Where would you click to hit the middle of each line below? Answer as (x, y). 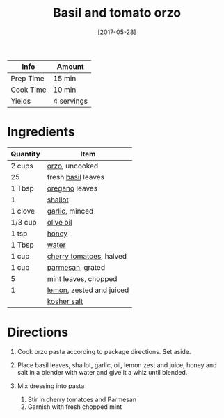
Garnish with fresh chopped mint (75, 407)
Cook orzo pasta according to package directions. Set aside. (104, 351)
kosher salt (65, 301)
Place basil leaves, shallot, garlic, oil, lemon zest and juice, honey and (117, 365)
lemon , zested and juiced (88, 290)
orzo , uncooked (73, 166)
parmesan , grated (76, 267)
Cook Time (29, 90)
